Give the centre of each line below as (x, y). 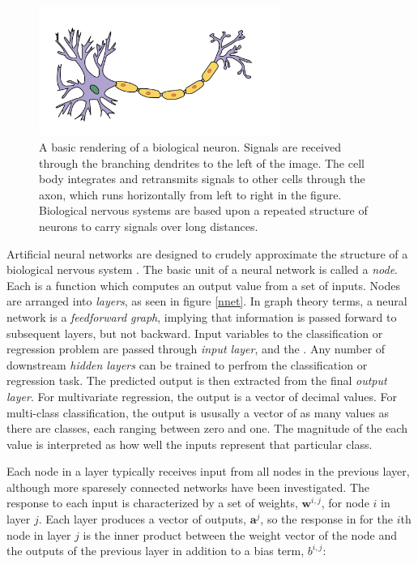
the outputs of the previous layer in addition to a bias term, (156, 551)
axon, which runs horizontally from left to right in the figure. (190, 194)
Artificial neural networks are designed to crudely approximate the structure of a (207, 253)
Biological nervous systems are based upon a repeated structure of (203, 210)
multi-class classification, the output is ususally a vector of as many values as (198, 412)
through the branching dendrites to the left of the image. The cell (202, 162)
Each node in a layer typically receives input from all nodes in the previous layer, (208, 471)
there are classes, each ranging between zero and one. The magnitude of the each (207, 428)
